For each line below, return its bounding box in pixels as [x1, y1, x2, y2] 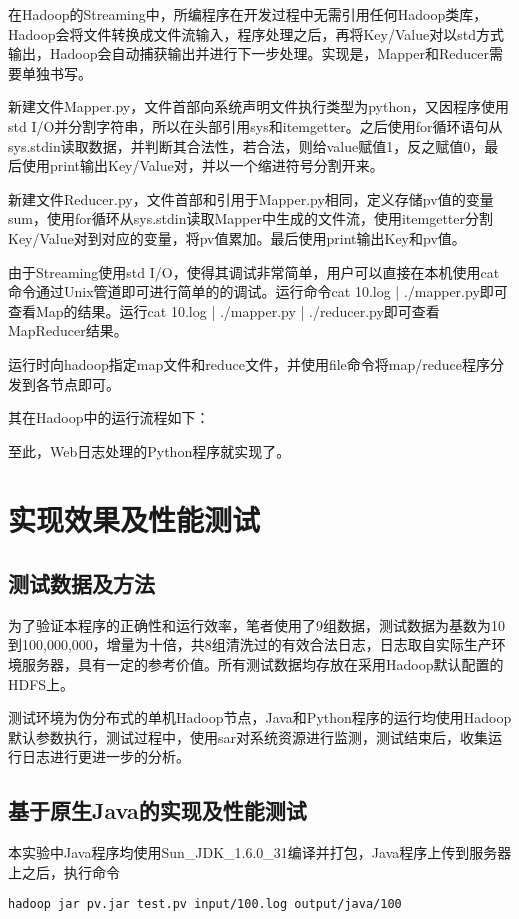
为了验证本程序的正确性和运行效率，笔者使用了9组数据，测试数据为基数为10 [8, 614, 505, 635]
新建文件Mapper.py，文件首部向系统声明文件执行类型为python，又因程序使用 [8, 96, 509, 117]
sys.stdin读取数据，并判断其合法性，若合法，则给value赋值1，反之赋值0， [8, 135, 485, 156]
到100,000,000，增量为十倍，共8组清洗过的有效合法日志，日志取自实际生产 [8, 634, 492, 655]
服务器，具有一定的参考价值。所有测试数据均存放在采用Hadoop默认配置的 [21, 654, 504, 675]
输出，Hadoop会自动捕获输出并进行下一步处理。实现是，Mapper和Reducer [8, 43, 489, 64]
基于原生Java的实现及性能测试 [8, 795, 307, 826]
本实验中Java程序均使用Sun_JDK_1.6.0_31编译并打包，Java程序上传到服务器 [8, 842, 512, 863]
